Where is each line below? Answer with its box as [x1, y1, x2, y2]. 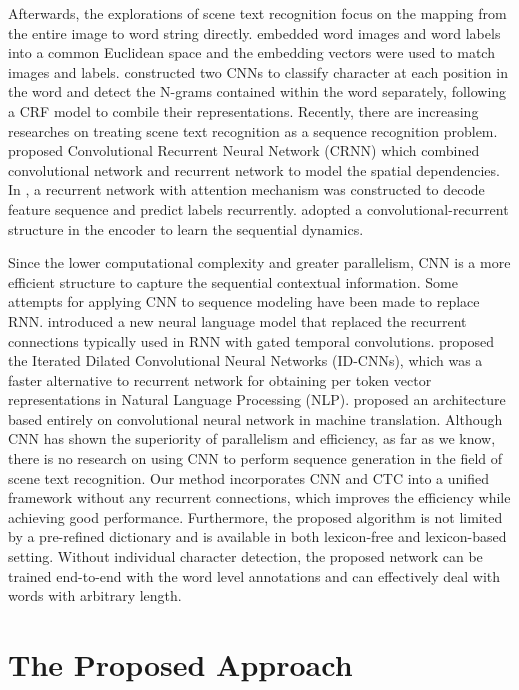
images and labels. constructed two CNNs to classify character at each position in [8, 61, 508, 82]
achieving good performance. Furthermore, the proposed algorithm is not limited [8, 506, 503, 527]
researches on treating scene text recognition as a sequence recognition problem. [8, 120, 498, 141]
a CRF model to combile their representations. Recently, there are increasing [8, 100, 479, 121]
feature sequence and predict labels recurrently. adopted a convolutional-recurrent [8, 198, 509, 219]
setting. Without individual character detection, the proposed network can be [8, 546, 483, 567]
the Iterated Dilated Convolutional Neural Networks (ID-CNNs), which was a [8, 350, 483, 371]
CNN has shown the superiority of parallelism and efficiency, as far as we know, [8, 428, 496, 449]
